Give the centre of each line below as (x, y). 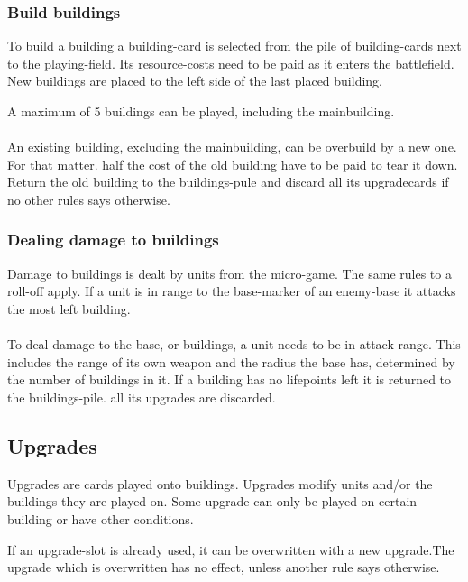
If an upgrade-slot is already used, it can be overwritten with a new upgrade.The (231, 549)
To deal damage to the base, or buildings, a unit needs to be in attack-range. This (234, 344)
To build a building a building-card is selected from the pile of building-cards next (234, 46)
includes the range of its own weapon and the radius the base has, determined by (231, 361)
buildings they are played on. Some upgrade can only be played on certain (212, 501)
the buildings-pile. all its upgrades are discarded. (142, 397)
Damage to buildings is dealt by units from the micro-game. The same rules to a (229, 273)
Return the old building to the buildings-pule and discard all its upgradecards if (228, 182)
